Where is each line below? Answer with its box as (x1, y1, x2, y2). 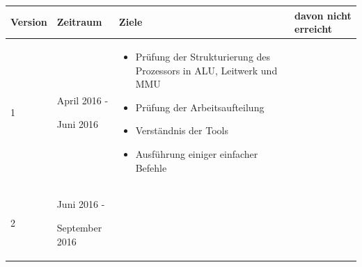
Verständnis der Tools (135, 123, 228, 138)
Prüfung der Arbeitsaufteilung (135, 99, 265, 114)
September (56, 220, 102, 234)
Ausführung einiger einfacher (135, 146, 258, 161)
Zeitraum (56, 15, 102, 29)
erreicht (294, 22, 333, 36)
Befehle (135, 160, 167, 175)
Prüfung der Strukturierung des (135, 49, 271, 63)
